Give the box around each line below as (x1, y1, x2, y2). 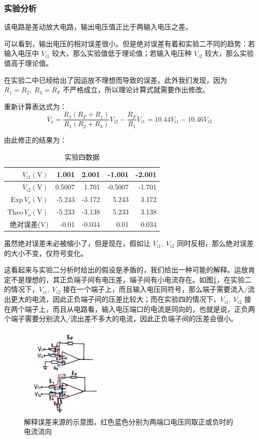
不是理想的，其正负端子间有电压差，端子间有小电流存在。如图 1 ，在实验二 (10, 274, 252, 284)
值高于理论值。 (4, 58, 53, 68)
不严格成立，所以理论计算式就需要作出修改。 (63, 84, 210, 95)
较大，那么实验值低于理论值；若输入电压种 (52, 48, 192, 58)
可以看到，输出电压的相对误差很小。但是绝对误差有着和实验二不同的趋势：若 (4, 38, 255, 48)
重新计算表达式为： (4, 101, 67, 111)
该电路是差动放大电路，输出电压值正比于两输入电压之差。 (4, 21, 192, 32)
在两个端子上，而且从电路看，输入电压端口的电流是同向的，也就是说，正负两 (4, 303, 255, 314)
